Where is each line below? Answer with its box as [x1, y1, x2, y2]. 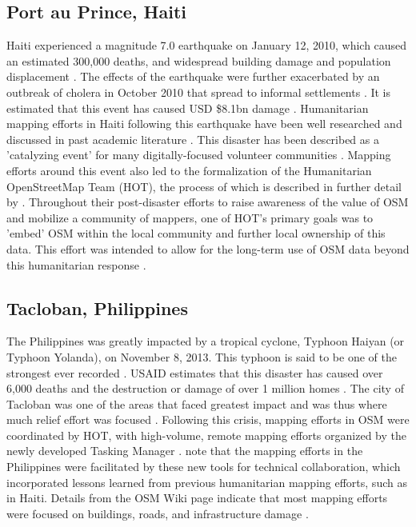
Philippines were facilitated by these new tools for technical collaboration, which [6, 458, 401, 475]
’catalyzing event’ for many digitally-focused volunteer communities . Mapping [6, 146, 391, 163]
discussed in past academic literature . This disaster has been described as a [6, 130, 379, 147]
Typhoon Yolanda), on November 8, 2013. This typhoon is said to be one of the [6, 348, 397, 365]
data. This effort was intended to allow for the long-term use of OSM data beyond [6, 240, 410, 257]
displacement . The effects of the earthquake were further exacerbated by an [6, 68, 380, 85]
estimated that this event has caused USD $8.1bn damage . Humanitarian [6, 99, 369, 116]
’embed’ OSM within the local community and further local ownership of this [6, 225, 386, 242]
